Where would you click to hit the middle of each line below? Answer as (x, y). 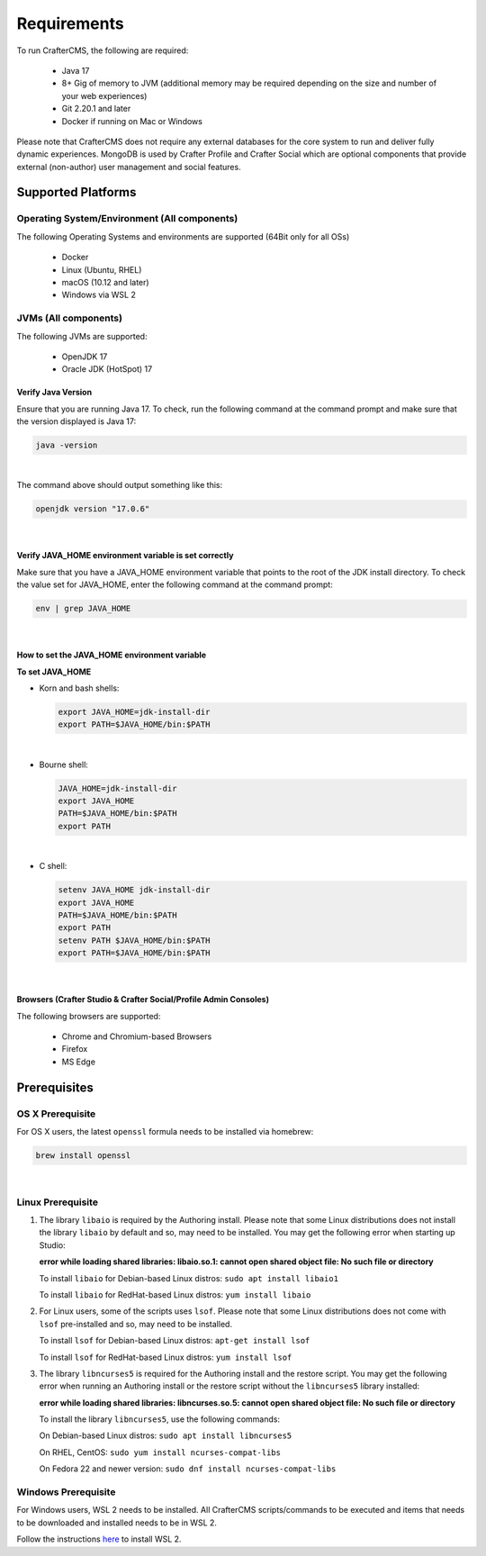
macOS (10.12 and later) (105, 282)
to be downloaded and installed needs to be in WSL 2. (117, 1523)
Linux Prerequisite (58, 1202)
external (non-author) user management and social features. (129, 167)
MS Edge (79, 1062)
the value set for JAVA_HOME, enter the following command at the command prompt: (175, 584)
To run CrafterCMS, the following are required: (103, 50)
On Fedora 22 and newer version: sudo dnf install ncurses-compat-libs (188, 1469)
